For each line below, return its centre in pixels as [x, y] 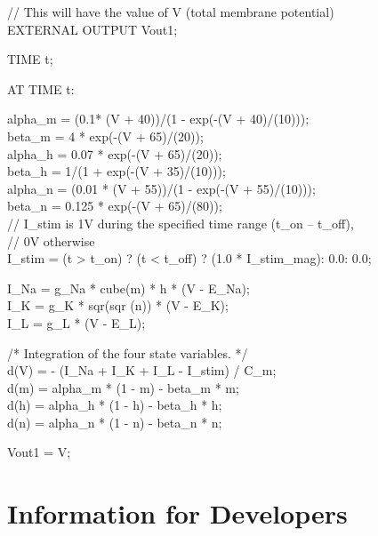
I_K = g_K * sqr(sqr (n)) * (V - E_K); [118, 305]
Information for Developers [177, 513]
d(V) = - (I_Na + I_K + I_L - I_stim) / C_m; [142, 370]
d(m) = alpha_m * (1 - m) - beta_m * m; [123, 387]
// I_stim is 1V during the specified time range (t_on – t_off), [181, 223]
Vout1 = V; [39, 452]
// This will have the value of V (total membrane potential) [171, 12]
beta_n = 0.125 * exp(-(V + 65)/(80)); [115, 206]
